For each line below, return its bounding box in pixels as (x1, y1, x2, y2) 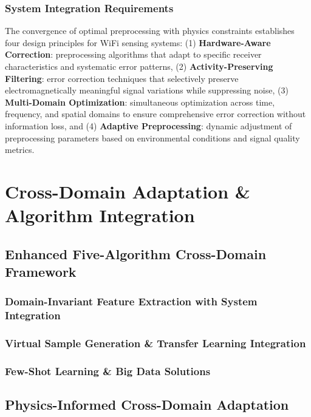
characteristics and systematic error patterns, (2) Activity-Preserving (5, 60, 273, 72)
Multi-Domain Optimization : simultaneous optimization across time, (5, 95, 275, 108)
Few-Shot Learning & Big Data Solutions (5, 364, 211, 379)
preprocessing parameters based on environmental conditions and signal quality (5, 131, 300, 144)
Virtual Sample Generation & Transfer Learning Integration (5, 336, 306, 351)
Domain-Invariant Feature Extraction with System (5, 294, 258, 309)
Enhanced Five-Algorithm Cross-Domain (5, 244, 267, 263)
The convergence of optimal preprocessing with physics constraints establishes (5, 24, 295, 37)
